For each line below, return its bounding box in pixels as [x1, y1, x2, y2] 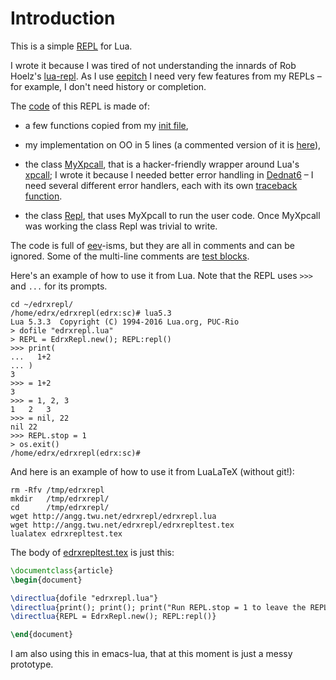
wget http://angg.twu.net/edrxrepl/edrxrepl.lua [10, 511, 217, 521]
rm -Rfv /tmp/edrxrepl [10, 485, 105, 495]
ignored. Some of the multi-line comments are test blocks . [10, 250, 250, 262]
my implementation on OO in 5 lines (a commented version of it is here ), [24, 138, 322, 151]
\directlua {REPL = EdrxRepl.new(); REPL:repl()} [10, 612, 217, 622]
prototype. [10, 658, 54, 671]
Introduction [10, 7, 116, 30]
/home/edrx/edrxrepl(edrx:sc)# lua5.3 [10, 308, 172, 318]
